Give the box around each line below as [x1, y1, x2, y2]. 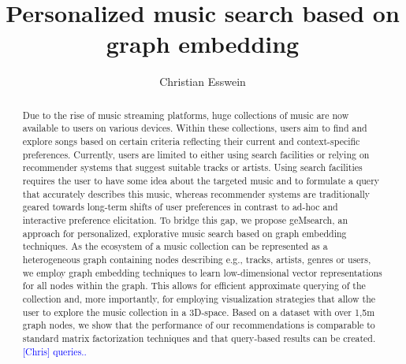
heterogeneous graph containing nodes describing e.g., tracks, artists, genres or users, [22, 252, 371, 266]
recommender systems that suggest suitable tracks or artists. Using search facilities [22, 161, 363, 174]
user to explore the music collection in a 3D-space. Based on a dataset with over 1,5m [22, 305, 375, 318]
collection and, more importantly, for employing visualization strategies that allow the [22, 292, 376, 305]
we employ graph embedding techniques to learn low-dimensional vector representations [22, 266, 382, 279]
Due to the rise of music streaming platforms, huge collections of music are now [22, 108, 349, 121]
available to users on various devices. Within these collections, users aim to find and [22, 121, 367, 135]
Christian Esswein [159, 73, 246, 90]
